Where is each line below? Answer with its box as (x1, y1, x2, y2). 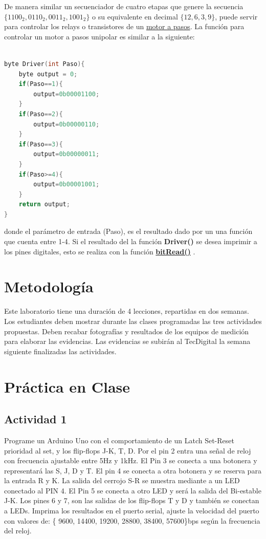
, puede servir (215, 11, 258, 21)
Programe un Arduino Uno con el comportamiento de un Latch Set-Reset (4, 435, 234, 445)
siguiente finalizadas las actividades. (4, 346, 117, 356)
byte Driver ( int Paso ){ (4, 60, 85, 68)
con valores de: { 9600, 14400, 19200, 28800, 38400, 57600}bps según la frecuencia (4, 515, 260, 526)
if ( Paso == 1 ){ (18, 80, 63, 88)
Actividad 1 (4, 411, 67, 427)
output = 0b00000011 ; (33, 150, 100, 158)
